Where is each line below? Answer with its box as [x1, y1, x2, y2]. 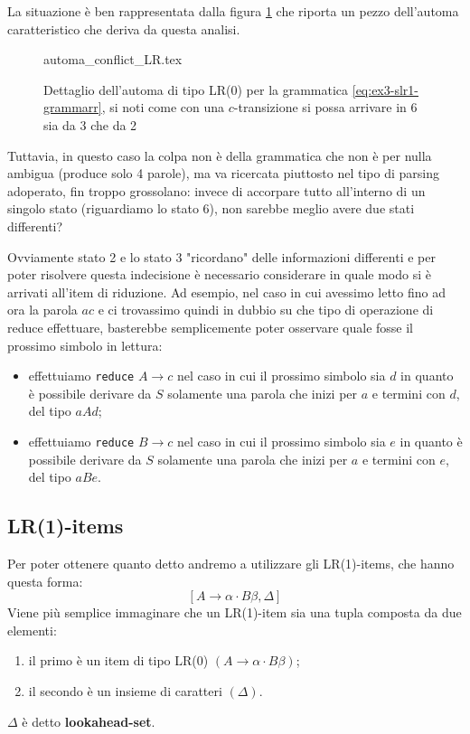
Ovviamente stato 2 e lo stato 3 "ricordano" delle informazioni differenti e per [7, 247, 436, 266]
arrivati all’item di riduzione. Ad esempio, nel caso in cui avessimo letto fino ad [7, 282, 446, 301]
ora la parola [7, 300, 78, 319]
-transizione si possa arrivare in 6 [233, 98, 418, 117]
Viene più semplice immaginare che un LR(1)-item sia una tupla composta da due [7, 603, 462, 622]
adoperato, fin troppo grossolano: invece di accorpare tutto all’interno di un [7, 181, 426, 200]
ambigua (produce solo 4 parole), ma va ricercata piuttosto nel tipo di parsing [7, 164, 440, 183]
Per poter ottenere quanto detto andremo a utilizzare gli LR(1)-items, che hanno [7, 553, 455, 572]
